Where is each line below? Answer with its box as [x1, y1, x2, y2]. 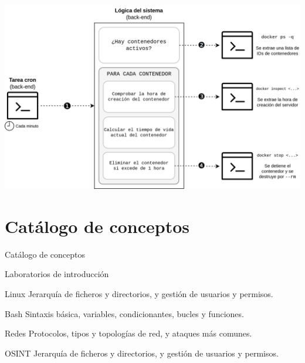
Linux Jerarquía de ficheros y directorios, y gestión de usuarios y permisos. [5, 287, 273, 299]
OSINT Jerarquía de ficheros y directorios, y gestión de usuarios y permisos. [5, 347, 279, 359]
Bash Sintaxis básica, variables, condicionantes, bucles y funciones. [5, 307, 244, 319]
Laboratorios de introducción [5, 268, 109, 280]
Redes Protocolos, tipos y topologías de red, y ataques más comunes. [5, 327, 252, 339]
